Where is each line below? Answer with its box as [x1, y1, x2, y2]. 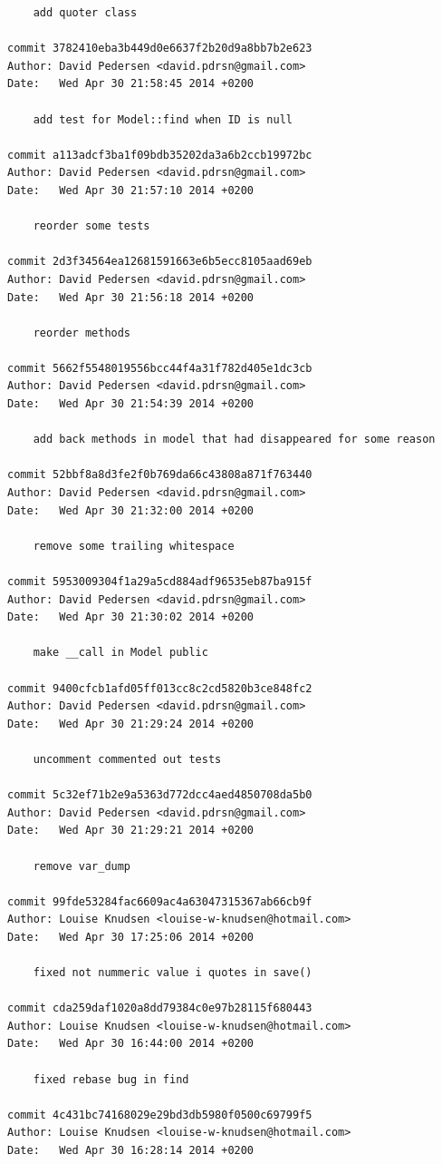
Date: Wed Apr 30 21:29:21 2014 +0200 [7, 824, 255, 837]
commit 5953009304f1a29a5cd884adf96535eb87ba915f [7, 575, 312, 588]
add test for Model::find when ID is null [33, 112, 293, 126]
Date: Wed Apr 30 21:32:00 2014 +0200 [7, 504, 255, 517]
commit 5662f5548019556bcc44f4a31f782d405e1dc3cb [7, 361, 312, 375]
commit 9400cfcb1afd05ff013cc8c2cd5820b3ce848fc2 [7, 681, 312, 695]
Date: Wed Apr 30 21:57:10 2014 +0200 [7, 183, 255, 197]
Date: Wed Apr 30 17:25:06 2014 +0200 [7, 930, 255, 944]
